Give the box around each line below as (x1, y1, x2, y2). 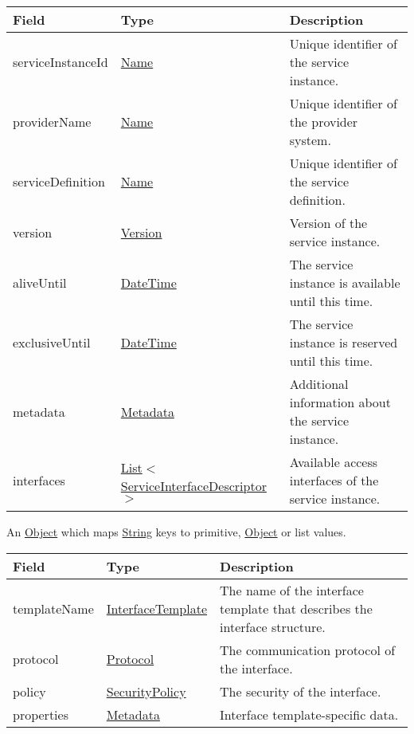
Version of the (289, 214, 368, 232)
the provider (289, 112, 358, 131)
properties (13, 705, 68, 724)
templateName (13, 599, 94, 618)
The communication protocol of (220, 640, 396, 659)
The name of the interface (220, 580, 364, 599)
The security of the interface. (220, 681, 381, 701)
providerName (13, 112, 92, 131)
